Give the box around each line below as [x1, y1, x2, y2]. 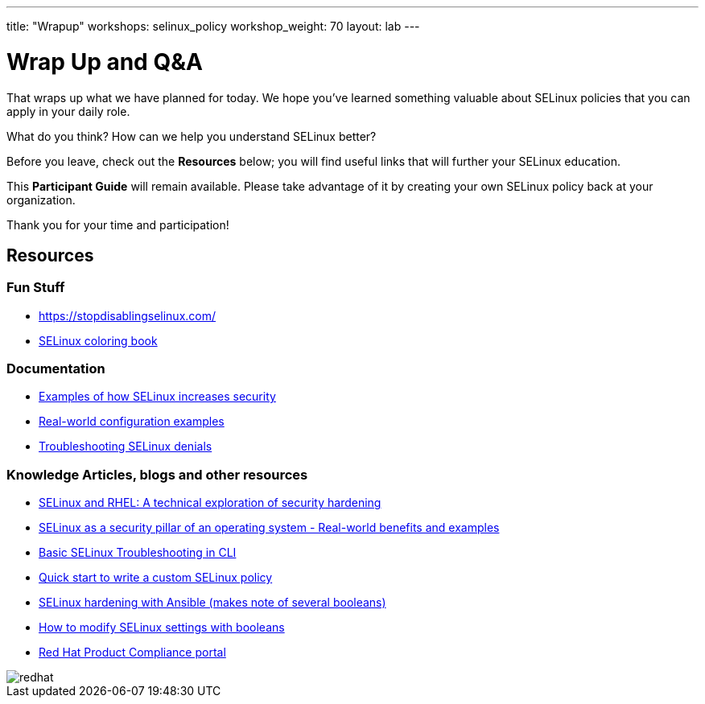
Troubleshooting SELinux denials [39, 439, 212, 454]
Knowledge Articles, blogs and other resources [6, 466, 308, 483]
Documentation [6, 360, 105, 377]
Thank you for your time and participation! [6, 217, 229, 232]
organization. [6, 192, 76, 207]
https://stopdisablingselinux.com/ [39, 308, 216, 323]
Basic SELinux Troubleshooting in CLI [39, 545, 237, 560]
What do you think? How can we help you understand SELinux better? [6, 129, 377, 143]
